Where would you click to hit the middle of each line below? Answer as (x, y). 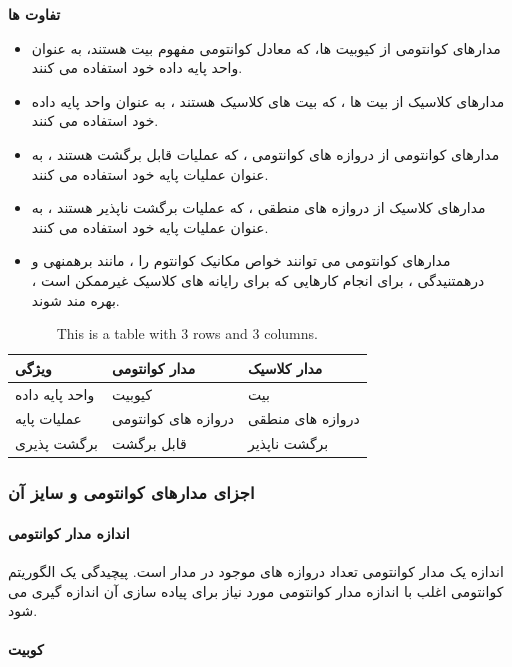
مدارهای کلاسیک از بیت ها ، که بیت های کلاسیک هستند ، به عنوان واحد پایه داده (268, 100)
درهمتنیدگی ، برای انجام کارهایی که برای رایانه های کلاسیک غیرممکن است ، (258, 279)
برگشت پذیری (57, 443)
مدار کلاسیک (285, 367)
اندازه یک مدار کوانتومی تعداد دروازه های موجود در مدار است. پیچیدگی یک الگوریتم (256, 570)
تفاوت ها (34, 14)
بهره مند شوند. (75, 299)
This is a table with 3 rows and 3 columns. (187, 333)
